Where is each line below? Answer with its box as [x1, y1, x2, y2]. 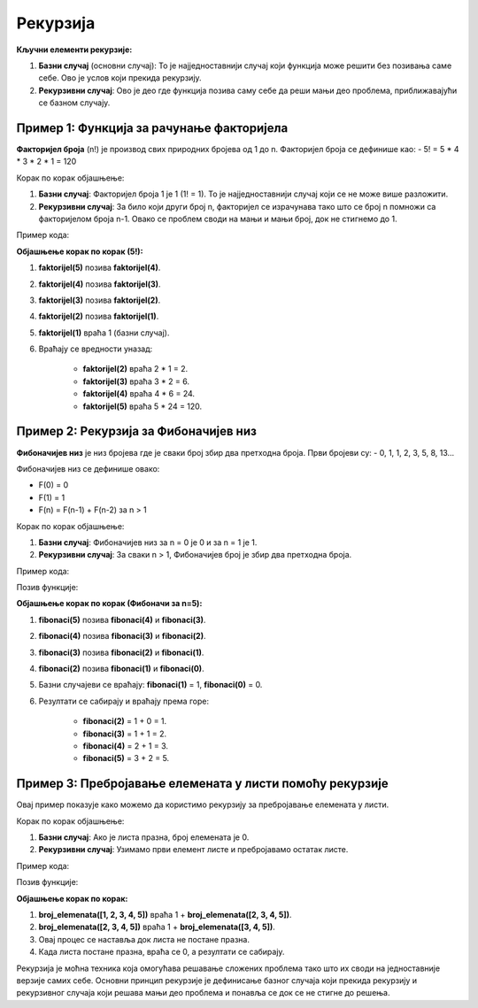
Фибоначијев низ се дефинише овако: [16, 463, 160, 473]
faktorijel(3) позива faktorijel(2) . [38, 295, 161, 305]
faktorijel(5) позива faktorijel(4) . [38, 262, 161, 273]
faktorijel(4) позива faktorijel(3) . [38, 279, 161, 289]
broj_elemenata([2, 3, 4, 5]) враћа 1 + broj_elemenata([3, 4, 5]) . [38, 921, 276, 933]
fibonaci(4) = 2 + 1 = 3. [82, 740, 168, 751]
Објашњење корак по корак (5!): [16, 246, 143, 257]
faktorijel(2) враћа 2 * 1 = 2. [82, 364, 189, 374]
